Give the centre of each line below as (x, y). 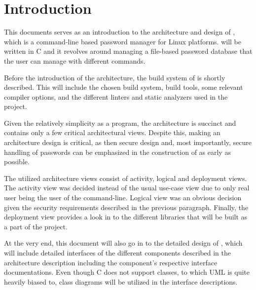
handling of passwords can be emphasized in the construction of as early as (117, 152)
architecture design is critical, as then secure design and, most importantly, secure (128, 142)
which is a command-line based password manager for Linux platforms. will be (123, 41)
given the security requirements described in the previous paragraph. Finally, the (126, 207)
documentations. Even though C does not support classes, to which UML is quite (127, 272)
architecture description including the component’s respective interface (111, 262)
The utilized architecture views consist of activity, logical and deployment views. (126, 178)
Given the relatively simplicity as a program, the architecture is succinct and (120, 123)
